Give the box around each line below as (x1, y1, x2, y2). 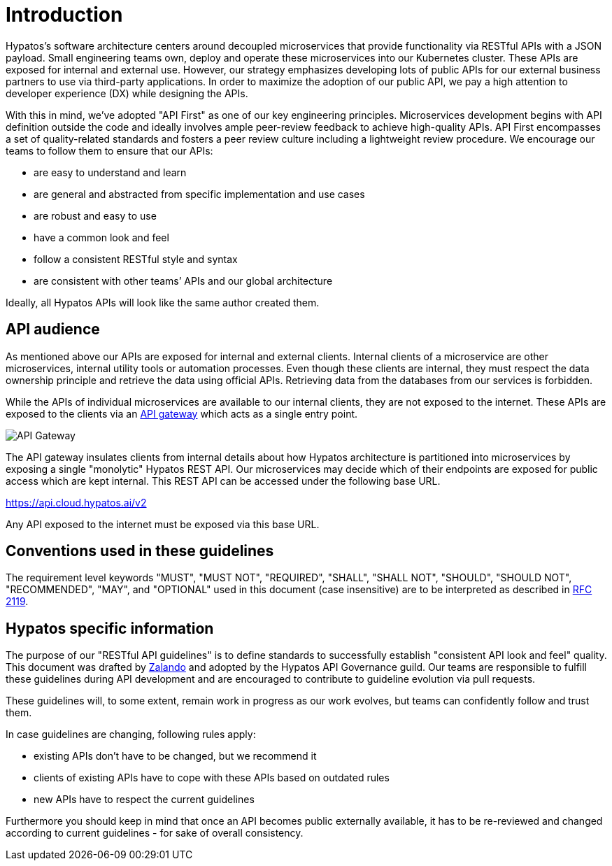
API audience (6, 320, 100, 339)
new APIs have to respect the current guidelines (34, 793, 255, 806)
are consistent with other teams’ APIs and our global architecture (34, 274, 333, 287)
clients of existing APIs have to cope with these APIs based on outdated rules (34, 772, 390, 784)
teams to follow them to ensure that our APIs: (6, 144, 213, 157)
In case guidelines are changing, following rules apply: (6, 728, 256, 741)
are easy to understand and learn (34, 166, 187, 178)
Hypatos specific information (6, 619, 214, 637)
